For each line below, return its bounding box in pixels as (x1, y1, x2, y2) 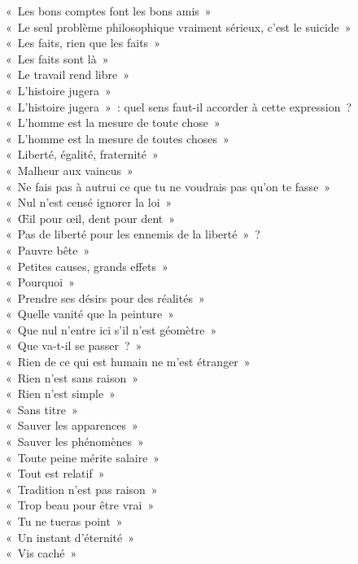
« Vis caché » (6, 544, 77, 562)
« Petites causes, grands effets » (6, 257, 168, 274)
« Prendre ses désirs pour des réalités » (6, 289, 205, 306)
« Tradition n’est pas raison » (6, 480, 158, 497)
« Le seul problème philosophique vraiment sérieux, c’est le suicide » (6, 18, 351, 35)
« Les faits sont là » (6, 50, 109, 67)
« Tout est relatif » (6, 465, 105, 482)
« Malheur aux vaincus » (6, 161, 133, 178)
